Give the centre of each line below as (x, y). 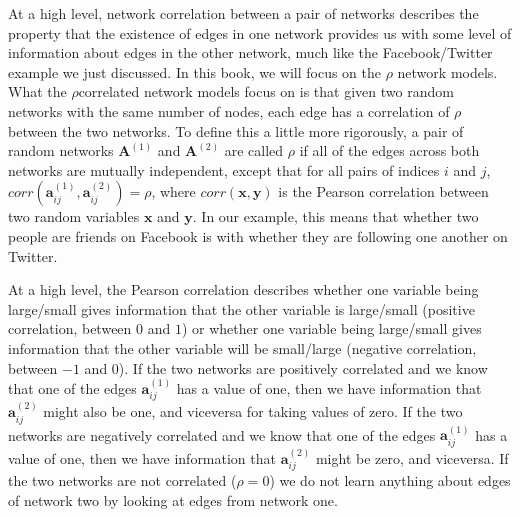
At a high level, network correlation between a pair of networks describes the (243, 13)
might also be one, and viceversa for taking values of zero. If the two (253, 411)
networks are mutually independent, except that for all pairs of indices (224, 169)
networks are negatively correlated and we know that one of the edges (222, 434)
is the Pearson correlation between (383, 191)
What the (37, 91)
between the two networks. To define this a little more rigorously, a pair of (236, 130)
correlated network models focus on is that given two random (266, 91)
